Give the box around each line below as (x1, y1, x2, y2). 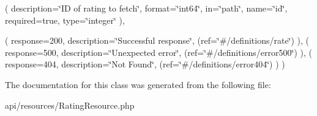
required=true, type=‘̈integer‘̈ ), (5, 13, 125, 26)
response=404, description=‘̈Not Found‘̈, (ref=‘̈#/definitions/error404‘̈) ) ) (5, 58, 285, 70)
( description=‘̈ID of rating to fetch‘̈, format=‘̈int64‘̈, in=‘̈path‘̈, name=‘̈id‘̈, (5, 2, 288, 14)
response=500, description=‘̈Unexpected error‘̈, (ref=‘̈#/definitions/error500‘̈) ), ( (5, 46, 312, 58)
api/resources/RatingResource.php (5, 98, 135, 111)
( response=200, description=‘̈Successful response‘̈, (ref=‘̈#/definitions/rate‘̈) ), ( (5, 34, 310, 47)
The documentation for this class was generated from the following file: (5, 78, 271, 90)
